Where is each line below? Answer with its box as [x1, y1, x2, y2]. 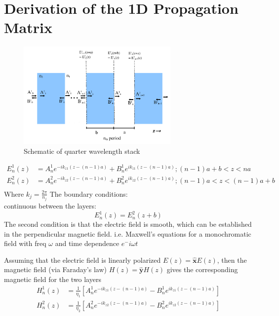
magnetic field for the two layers [4, 274, 101, 284]
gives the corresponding [166, 264, 238, 275]
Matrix [4, 17, 52, 37]
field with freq [4, 238, 46, 248]
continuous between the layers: [4, 201, 96, 211]
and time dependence [55, 238, 120, 248]
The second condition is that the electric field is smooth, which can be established [4, 219, 252, 229]
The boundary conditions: [49, 188, 128, 199]
